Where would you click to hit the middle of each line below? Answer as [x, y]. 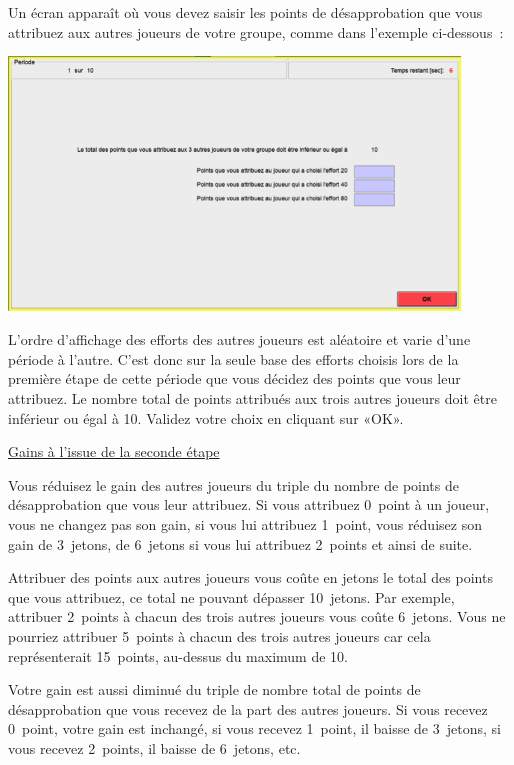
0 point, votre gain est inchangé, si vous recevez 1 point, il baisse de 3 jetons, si [254, 728]
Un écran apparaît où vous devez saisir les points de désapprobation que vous [245, 12]
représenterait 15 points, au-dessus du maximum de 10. [178, 655]
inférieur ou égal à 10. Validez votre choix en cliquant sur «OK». [206, 417]
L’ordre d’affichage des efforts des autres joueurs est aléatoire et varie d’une [239, 339]
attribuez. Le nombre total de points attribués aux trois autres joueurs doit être [252, 397]
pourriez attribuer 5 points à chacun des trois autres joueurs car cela [219, 635]
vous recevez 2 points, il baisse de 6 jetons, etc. [154, 747]
